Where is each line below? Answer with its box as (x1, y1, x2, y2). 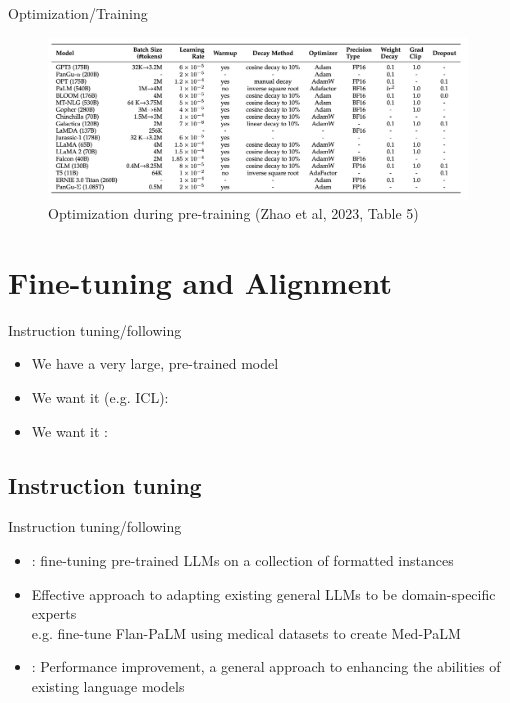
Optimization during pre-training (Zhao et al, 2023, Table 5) (48, 203, 419, 224)
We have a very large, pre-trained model (31, 353, 279, 374)
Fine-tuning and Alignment (8, 261, 392, 302)
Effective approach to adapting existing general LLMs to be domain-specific (31, 583, 496, 604)
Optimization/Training (8, 3, 148, 23)
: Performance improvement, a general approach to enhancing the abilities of (31, 656, 501, 677)
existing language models (31, 675, 185, 696)
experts (31, 603, 77, 624)
